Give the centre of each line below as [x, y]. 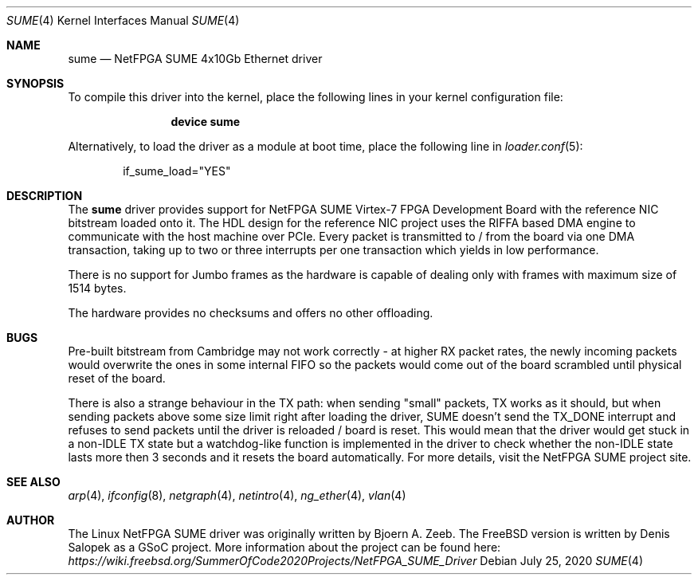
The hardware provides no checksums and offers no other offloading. [251, 313]
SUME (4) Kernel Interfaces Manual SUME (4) [123, 20]
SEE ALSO [33, 482]
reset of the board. [117, 378]
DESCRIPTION [45, 196]
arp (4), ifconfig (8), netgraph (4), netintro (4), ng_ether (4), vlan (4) [237, 495]
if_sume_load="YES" [177, 171]
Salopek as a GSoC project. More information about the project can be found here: [284, 547]
